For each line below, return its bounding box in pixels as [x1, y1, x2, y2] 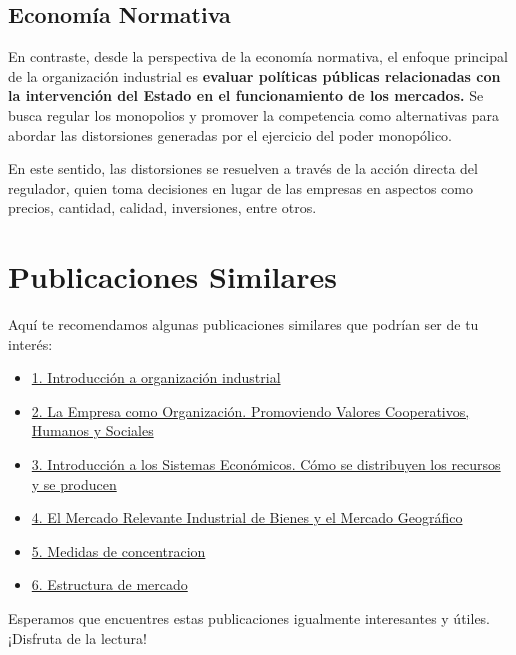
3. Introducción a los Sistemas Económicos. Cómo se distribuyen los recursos [31, 454, 501, 475]
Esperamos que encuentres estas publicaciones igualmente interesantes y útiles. [8, 608, 491, 629]
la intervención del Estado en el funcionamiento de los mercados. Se [8, 85, 484, 106]
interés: [8, 333, 53, 354]
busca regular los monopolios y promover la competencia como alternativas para [8, 104, 499, 125]
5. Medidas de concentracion [31, 540, 206, 561]
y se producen [31, 473, 117, 494]
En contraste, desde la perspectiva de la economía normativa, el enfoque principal [8, 46, 508, 67]
